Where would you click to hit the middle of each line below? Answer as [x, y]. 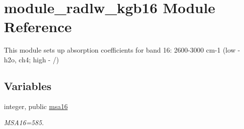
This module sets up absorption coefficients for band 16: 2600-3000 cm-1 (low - [122, 50]
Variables [28, 85]
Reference [38, 27]
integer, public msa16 [36, 106]
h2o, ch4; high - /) [32, 59]
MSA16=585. [24, 122]
